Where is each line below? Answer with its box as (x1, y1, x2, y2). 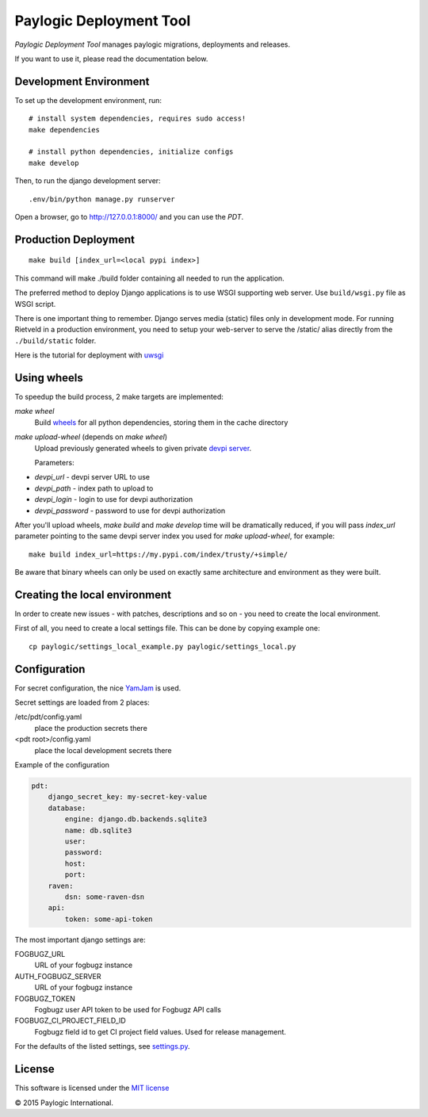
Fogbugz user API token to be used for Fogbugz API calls (34, 1005, 222, 1015)
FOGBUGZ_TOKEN (14, 993, 75, 1003)
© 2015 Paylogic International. (14, 1098, 114, 1107)
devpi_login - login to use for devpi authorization (34, 495, 193, 504)
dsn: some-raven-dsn (64, 892, 145, 901)
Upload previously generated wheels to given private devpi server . (34, 443, 252, 453)
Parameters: (34, 457, 75, 467)
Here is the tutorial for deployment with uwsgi (14, 350, 164, 360)
